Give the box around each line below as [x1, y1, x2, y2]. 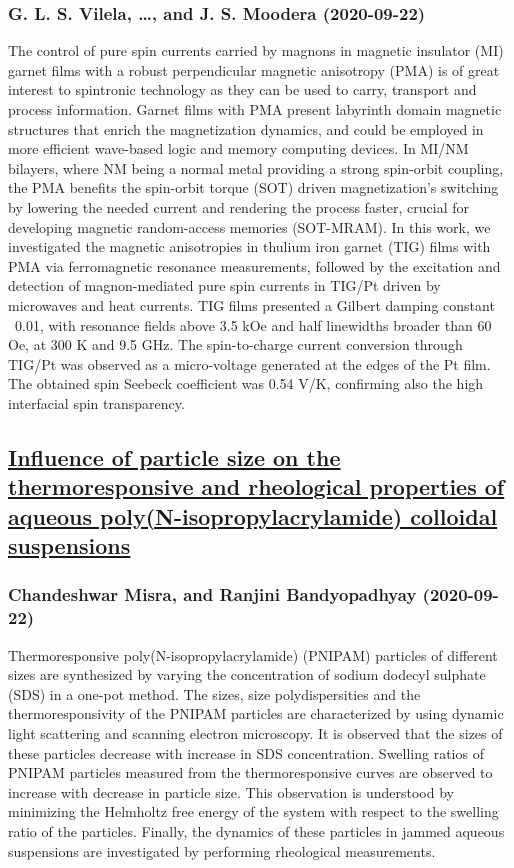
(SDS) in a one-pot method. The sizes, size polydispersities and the [8, 683, 421, 704]
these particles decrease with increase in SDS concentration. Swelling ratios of [8, 742, 484, 763]
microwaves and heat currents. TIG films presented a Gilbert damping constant [8, 294, 495, 315]
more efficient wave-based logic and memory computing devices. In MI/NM [8, 138, 469, 159]
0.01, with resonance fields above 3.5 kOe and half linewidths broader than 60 [14, 314, 492, 335]
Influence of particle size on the [8, 441, 341, 472]
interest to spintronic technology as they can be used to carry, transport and [8, 79, 477, 100]
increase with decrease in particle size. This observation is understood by [8, 781, 454, 802]
